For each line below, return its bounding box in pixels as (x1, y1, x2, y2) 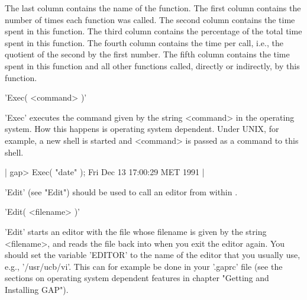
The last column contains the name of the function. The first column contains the (5, 2, 301, 14)
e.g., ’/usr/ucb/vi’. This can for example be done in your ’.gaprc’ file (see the (5, 260, 283, 272)
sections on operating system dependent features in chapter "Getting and (5, 272, 269, 284)
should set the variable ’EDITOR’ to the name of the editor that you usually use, (5, 249, 300, 261)
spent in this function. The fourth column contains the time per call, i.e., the (5, 36, 283, 49)
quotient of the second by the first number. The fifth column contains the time (5, 48, 290, 60)
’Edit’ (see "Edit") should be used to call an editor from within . (5, 185, 238, 198)
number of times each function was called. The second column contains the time (5, 13, 295, 25)
